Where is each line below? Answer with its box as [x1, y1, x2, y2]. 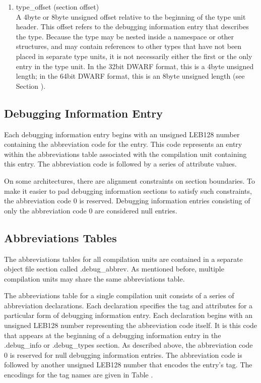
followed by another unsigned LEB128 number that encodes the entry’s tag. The [4, 359, 252, 370]
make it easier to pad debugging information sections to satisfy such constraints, [4, 185, 252, 196]
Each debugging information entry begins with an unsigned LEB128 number [4, 129, 240, 139]
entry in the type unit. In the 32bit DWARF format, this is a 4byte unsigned [16, 61, 254, 71]
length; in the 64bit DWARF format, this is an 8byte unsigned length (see [16, 71, 245, 81]
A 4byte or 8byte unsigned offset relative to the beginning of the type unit [16, 11, 246, 22]
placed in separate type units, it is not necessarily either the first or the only [16, 50, 252, 61]
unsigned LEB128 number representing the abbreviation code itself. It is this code [4, 320, 257, 331]
